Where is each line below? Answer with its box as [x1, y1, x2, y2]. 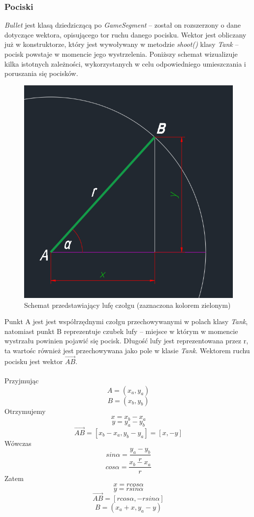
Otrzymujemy [4, 406, 46, 416]
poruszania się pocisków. [4, 68, 78, 78]
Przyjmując [4, 375, 39, 386]
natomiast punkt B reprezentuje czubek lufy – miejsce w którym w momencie [4, 326, 238, 336]
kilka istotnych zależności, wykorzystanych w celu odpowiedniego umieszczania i [4, 58, 246, 69]
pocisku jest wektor [4, 356, 63, 366]
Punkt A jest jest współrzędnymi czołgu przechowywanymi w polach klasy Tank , [4, 316, 248, 327]
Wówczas [4, 438, 32, 448]
